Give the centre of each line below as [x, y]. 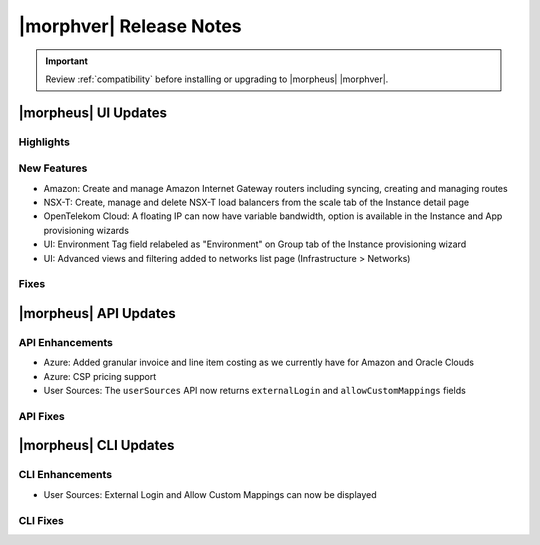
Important [67, 61]
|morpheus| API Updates [97, 313]
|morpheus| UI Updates [93, 112]
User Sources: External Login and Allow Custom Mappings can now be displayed [210, 494]
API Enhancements [66, 342]
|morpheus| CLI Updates [96, 445]
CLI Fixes [41, 520]
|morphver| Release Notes [130, 26]
